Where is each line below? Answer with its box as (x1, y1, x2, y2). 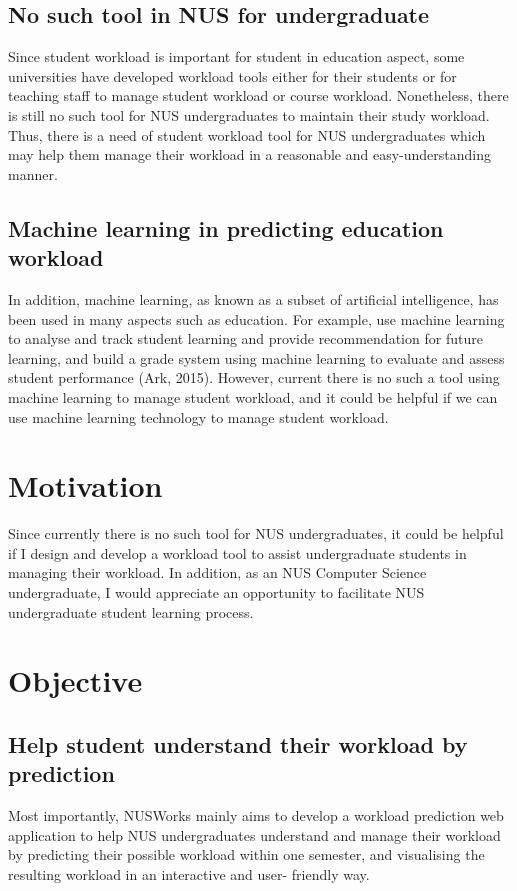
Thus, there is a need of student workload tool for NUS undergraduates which (8, 124, 486, 145)
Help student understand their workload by (8, 728, 468, 759)
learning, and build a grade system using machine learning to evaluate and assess (8, 347, 505, 368)
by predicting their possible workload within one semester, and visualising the (8, 844, 485, 865)
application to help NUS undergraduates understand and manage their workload (8, 824, 501, 845)
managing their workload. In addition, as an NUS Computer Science (8, 562, 427, 583)
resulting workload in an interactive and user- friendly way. (8, 863, 370, 884)
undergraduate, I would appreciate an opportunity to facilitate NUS (8, 582, 425, 603)
